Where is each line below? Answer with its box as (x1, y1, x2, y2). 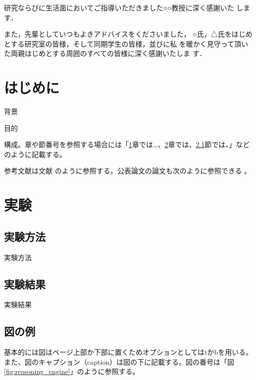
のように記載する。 (4, 149, 66, 159)
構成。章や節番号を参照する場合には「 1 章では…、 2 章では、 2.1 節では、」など (4, 139, 250, 150)
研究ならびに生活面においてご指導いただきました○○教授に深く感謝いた (4, 2, 234, 12)
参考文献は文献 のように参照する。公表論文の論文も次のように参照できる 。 (4, 165, 252, 176)
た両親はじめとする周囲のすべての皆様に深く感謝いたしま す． (4, 48, 206, 58)
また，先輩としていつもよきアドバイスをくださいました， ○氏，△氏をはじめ (4, 29, 253, 39)
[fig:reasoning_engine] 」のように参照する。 (4, 366, 140, 377)
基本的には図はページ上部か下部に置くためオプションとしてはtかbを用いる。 (4, 347, 253, 357)
